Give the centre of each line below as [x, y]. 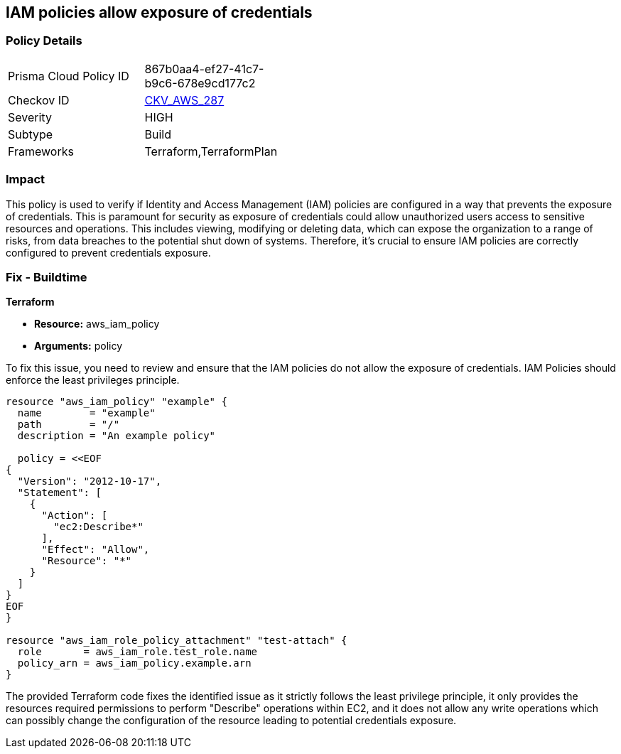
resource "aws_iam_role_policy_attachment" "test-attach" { [177, 641]
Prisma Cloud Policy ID [69, 76]
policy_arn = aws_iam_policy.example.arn [134, 663]
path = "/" [69, 425]
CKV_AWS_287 [184, 100]
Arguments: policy [79, 346]
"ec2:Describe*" [98, 527]
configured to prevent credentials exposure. [108, 252]
